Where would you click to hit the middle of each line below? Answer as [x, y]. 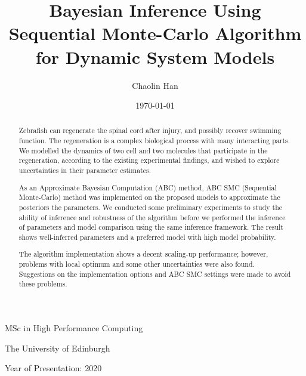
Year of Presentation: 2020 [53, 368]
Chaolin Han [155, 85]
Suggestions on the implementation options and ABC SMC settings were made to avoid [155, 274]
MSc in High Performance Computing [74, 328]
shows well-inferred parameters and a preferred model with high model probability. [147, 237]
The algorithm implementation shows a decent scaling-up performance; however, [143, 254]
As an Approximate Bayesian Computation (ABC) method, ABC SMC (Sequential [148, 187]
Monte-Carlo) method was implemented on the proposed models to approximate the [149, 197]
